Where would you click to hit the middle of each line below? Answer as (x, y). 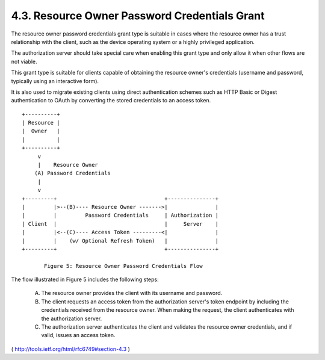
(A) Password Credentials (73, 173)
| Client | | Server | (120, 224)
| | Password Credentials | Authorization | (120, 216)
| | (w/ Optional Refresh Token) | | (120, 241)
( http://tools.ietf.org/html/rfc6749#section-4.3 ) (71, 349)
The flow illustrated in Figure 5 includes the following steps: (85, 279)
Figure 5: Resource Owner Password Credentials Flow (123, 266)
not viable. (24, 61)
